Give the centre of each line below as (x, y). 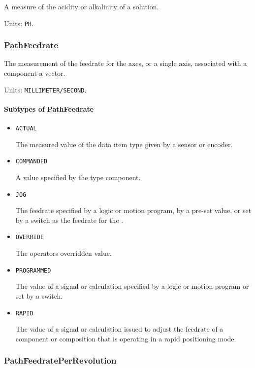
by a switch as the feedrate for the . (69, 220)
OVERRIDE (30, 237)
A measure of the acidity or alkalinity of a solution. (81, 6)
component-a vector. (35, 73)
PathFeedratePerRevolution (60, 360)
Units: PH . (19, 23)
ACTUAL (26, 129)
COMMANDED (32, 162)
